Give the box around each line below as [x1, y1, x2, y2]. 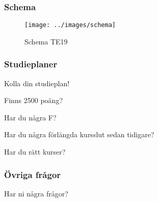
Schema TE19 [24, 36, 68, 46]
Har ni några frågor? [4, 188, 68, 198]
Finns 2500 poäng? [4, 95, 63, 106]
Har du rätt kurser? [4, 146, 66, 157]
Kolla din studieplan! [4, 78, 70, 88]
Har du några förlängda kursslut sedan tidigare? [4, 129, 154, 140]
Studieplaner [4, 58, 58, 70]
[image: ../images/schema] [24, 21, 116, 29]
